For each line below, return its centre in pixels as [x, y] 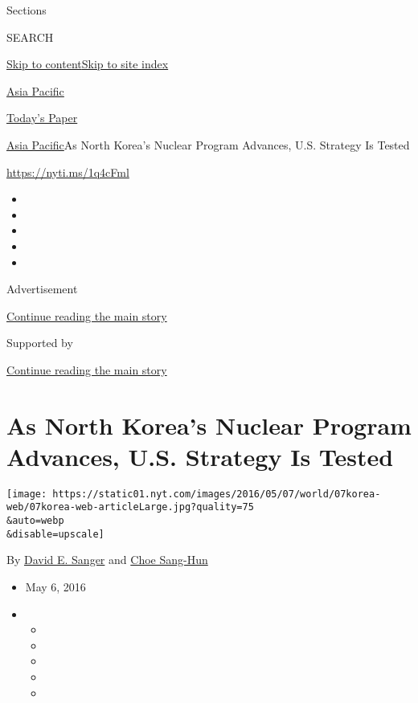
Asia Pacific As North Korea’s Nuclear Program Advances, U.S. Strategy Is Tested [208, 144]
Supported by [40, 343]
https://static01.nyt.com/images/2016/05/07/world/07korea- [217, 494]
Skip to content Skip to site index [88, 64]
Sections [27, 10]
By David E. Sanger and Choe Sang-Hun [107, 560]
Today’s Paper [42, 118]
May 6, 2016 [55, 587]
